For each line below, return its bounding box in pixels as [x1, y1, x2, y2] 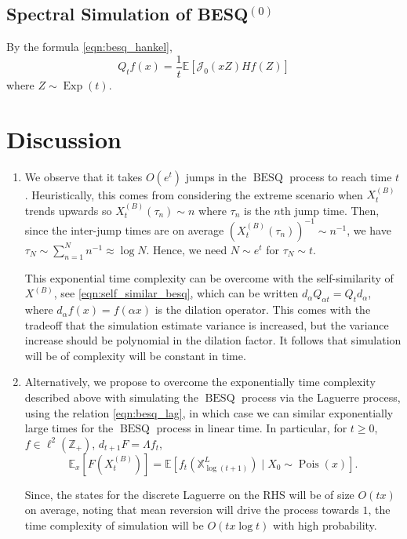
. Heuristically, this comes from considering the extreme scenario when [24, 186, 363, 202]
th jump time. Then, [280, 202, 380, 218]
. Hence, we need [146, 241, 227, 257]
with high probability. [273, 517, 377, 534]
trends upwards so [24, 202, 112, 218]
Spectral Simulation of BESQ [6, 2, 249, 26]
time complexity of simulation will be [24, 517, 204, 534]
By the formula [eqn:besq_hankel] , [6, 38, 173, 55]
